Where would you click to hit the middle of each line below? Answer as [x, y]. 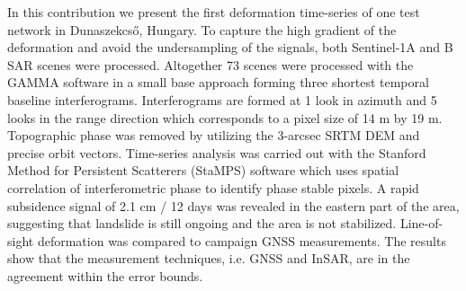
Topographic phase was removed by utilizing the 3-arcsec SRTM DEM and [214, 135]
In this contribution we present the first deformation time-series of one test [214, 12]
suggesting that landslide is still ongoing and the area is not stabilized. [202, 223]
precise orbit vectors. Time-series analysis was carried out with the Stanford [217, 152]
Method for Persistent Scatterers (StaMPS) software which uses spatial [203, 170]
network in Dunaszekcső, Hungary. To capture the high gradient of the [202, 29]
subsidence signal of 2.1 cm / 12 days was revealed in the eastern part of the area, [233, 205]
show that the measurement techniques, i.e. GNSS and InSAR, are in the [209, 258]
